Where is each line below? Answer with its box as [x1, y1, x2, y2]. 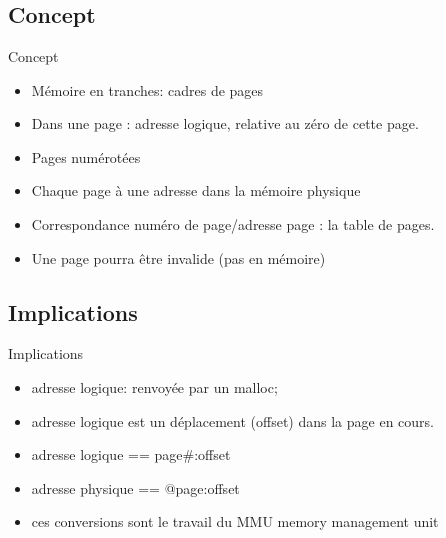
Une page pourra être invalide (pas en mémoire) [31, 247, 326, 268]
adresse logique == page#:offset [31, 444, 231, 465]
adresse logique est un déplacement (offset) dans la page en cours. [31, 410, 435, 431]
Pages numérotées [31, 146, 141, 167]
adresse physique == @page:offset [31, 477, 240, 498]
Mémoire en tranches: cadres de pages [31, 79, 264, 100]
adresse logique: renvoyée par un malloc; [31, 376, 278, 397]
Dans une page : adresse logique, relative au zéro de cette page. [31, 113, 419, 134]
